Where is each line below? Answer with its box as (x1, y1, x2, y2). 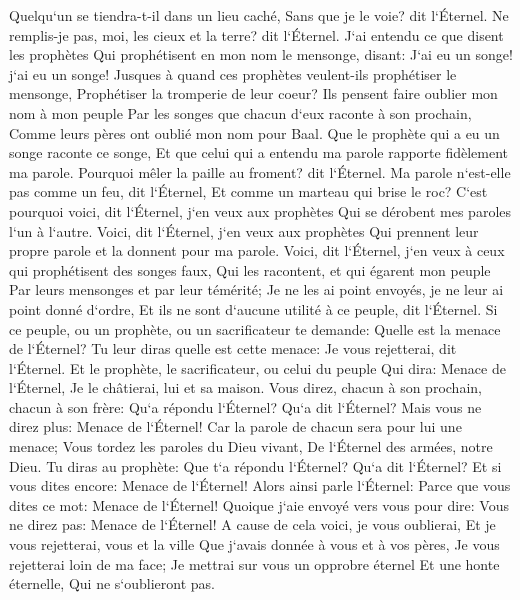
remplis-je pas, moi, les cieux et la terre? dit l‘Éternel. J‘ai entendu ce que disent (9, 24, 504, 45)
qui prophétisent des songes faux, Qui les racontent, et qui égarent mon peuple (9, 259, 491, 280)
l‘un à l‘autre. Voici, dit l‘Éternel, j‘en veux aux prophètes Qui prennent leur (9, 220, 479, 241)
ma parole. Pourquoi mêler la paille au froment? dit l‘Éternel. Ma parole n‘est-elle (9, 161, 511, 182)
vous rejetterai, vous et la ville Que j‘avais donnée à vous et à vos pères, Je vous (9, 534, 500, 555)
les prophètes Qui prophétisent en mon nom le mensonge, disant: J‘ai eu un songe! (9, 44, 513, 65)
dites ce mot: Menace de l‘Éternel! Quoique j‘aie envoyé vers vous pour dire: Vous (9, 494, 509, 515)
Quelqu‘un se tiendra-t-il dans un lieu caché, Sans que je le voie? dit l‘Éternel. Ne (9, 5, 509, 25)
